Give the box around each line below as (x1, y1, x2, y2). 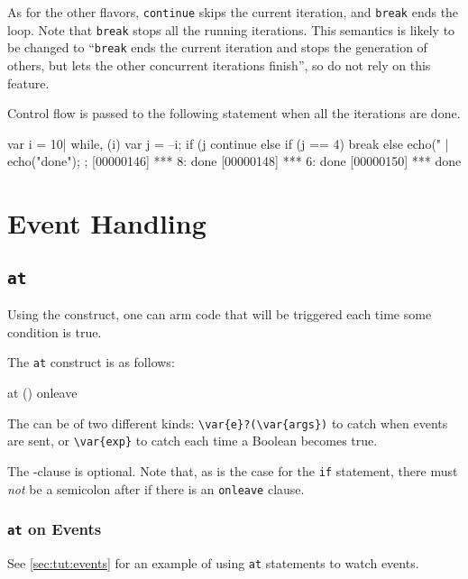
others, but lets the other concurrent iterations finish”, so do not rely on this (7, 55, 431, 74)
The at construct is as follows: (7, 353, 175, 372)
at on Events (7, 518, 102, 540)
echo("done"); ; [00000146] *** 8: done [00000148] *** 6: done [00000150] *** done (7, 152, 462, 170)
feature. (7, 73, 50, 92)
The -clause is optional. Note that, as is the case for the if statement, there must (7, 461, 458, 480)
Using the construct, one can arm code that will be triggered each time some (7, 305, 432, 324)
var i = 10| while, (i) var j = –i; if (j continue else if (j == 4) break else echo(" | (7, 133, 449, 152)
